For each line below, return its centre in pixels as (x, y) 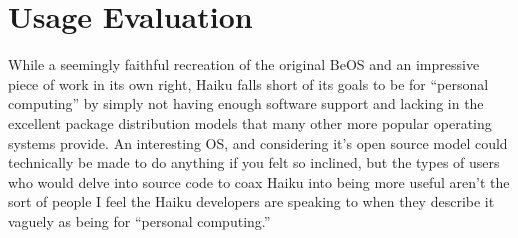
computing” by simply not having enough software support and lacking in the (246, 103)
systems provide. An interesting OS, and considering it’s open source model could (258, 142)
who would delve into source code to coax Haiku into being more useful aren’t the (259, 181)
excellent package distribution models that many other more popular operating (250, 122)
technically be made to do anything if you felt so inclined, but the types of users (254, 162)
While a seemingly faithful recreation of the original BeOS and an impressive (244, 64)
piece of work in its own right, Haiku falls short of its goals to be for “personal (248, 83)
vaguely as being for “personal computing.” (139, 220)
